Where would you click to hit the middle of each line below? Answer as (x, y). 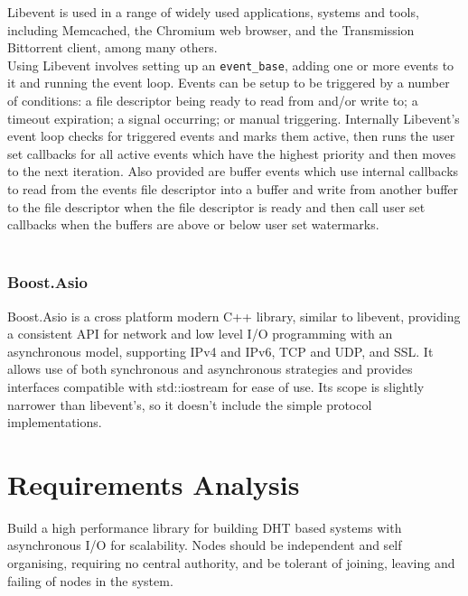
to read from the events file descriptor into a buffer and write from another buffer (233, 189)
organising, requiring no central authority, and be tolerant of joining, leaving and (231, 563)
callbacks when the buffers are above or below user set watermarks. (193, 224)
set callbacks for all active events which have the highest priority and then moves (232, 153)
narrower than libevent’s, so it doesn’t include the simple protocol (190, 404)
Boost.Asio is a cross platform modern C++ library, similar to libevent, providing (234, 316)
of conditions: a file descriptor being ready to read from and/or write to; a (213, 101)
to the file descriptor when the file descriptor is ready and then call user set (216, 206)
